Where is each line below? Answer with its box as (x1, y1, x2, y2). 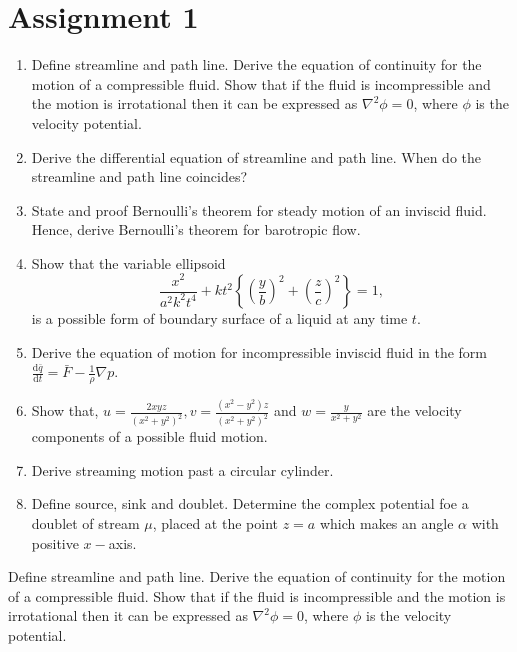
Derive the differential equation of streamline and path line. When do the (31, 146, 481, 167)
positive (31, 532, 79, 553)
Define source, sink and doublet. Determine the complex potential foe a (31, 493, 469, 514)
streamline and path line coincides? (31, 166, 248, 187)
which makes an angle (319, 513, 454, 533)
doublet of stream (31, 513, 140, 533)
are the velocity (367, 400, 462, 421)
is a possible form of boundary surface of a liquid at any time (31, 308, 408, 329)
